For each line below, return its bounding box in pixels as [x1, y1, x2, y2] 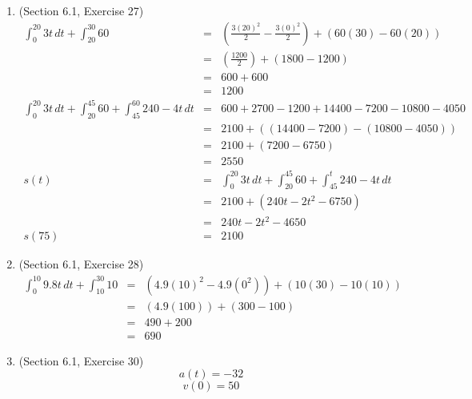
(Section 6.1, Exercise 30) [18, 352, 144, 369]
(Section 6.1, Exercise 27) [18, 2, 144, 18]
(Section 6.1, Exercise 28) [18, 256, 144, 272]
